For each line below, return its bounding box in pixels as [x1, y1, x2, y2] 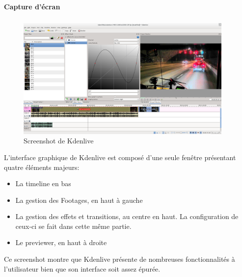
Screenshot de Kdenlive [24, 136, 94, 146]
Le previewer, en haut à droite [15, 237, 107, 248]
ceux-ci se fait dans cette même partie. [15, 221, 132, 231]
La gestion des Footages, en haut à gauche [15, 194, 143, 205]
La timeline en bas [15, 178, 71, 189]
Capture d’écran [4, 1, 60, 11]
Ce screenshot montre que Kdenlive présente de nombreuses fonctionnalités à [4, 254, 235, 264]
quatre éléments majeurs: [4, 162, 80, 172]
